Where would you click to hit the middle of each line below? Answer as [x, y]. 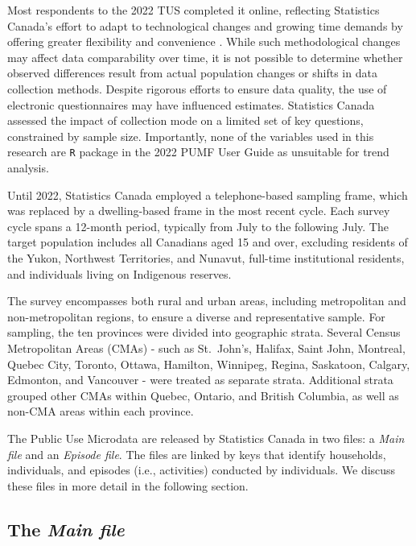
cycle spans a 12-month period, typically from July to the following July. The [198, 226]
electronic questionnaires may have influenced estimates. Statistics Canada [191, 104]
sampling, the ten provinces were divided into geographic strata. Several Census [204, 332]
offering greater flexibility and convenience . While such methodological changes [204, 41]
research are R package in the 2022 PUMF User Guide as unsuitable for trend [198, 152]
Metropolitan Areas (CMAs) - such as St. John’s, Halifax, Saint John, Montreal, [206, 347]
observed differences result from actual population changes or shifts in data [192, 73]
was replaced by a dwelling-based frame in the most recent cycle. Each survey [199, 211]
